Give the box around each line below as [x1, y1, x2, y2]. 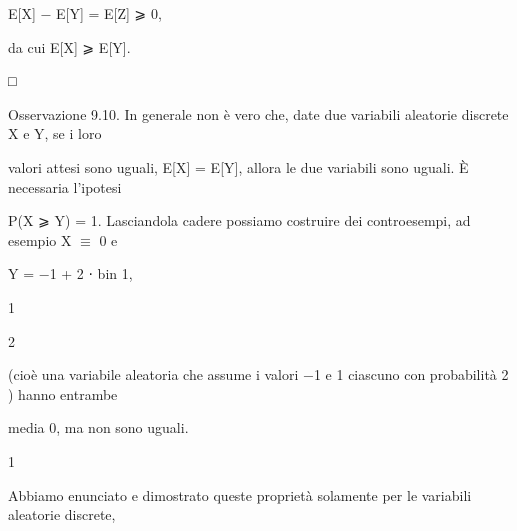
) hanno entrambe [8, 383, 118, 404]
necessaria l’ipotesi [8, 176, 122, 197]
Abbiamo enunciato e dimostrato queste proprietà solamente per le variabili [8, 484, 472, 505]
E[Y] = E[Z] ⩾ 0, [56, 3, 162, 23]
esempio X [8, 229, 72, 250]
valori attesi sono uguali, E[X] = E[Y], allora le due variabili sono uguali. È [8, 156, 469, 177]
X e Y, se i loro [8, 123, 102, 144]
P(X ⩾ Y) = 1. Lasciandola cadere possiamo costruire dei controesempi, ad [8, 210, 471, 231]
